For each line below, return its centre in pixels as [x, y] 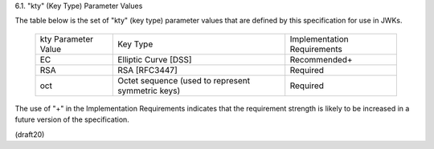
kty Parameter [67, 38]
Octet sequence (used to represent [184, 80]
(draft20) [30, 134]
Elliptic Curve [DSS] [155, 59]
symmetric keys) [149, 91]
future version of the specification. [72, 119]
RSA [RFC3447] [147, 70]
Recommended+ [321, 59]
